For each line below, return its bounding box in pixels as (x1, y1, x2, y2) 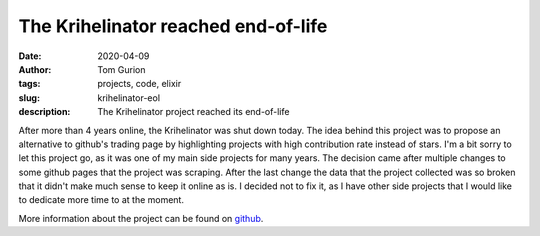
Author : (18, 63, 52, 75)
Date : (18, 50, 42, 62)
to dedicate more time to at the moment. (18, 194, 185, 206)
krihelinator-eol (97, 91, 160, 104)
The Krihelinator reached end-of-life (18, 15, 328, 37)
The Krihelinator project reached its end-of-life (97, 106, 290, 118)
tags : (18, 78, 41, 90)
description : (18, 106, 71, 118)
